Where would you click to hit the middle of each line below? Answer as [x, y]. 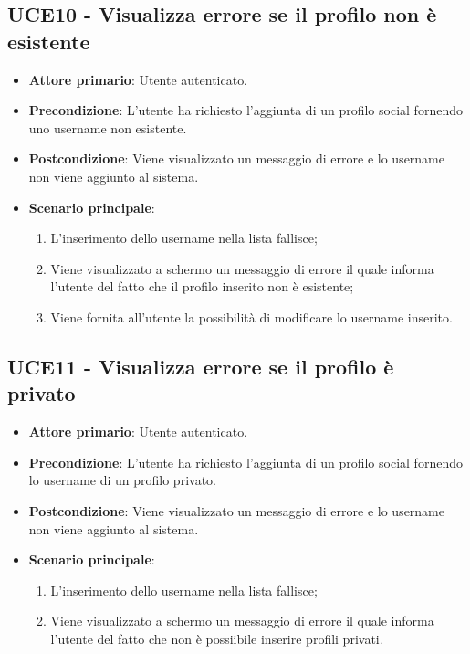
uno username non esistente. [108, 127]
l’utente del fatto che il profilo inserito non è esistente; [202, 286]
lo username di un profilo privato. [122, 480]
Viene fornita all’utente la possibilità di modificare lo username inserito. [251, 316]
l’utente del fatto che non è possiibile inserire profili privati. [217, 638]
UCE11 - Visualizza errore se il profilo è [201, 366]
